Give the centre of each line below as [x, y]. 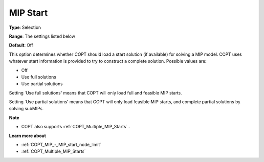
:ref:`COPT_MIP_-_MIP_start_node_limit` [61, 145]
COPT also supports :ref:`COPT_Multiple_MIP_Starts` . [76, 127]
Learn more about [28, 136]
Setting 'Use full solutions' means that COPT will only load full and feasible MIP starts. [96, 93]
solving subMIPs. [26, 109]
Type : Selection [25, 27]
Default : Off [21, 45]
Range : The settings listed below [42, 36]
